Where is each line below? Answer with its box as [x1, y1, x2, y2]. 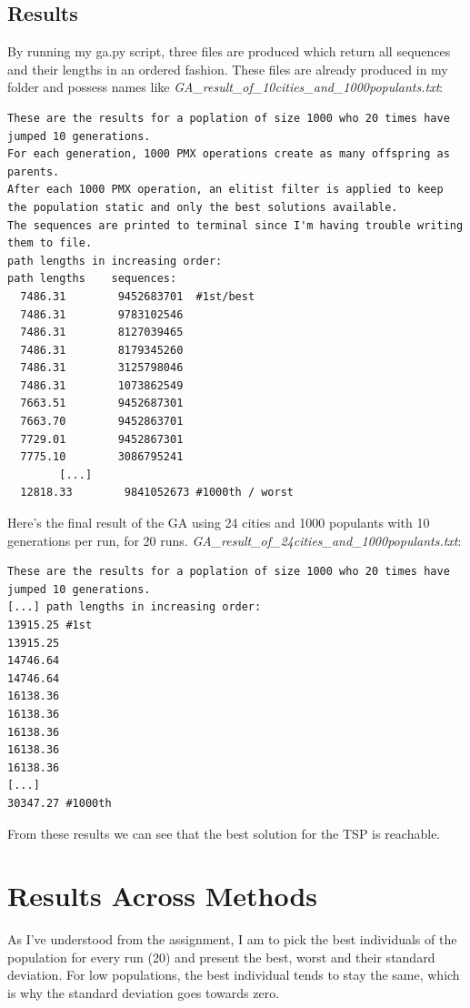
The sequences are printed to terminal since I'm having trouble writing [7, 218, 464, 232]
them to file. [7, 237, 93, 250]
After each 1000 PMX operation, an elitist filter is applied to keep [7, 183, 444, 197]
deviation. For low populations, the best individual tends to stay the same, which [7, 965, 460, 984]
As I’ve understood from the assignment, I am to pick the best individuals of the [7, 930, 457, 949]
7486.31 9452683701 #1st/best [20, 289, 255, 303]
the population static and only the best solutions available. [7, 200, 398, 214]
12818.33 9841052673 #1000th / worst [20, 486, 294, 499]
